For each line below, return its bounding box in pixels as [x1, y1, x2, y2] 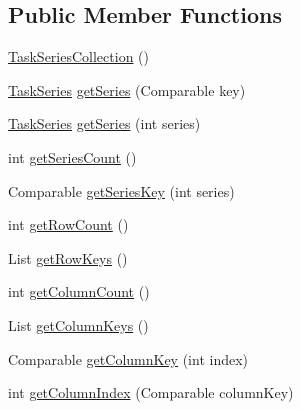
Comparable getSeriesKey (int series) [8, 180, 235, 201]
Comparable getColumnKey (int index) [8, 348, 249, 369]
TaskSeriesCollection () [8, 46, 149, 67]
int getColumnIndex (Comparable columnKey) [8, 382, 294, 403]
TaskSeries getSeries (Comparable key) [8, 79, 246, 100]
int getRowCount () [8, 214, 129, 235]
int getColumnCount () [8, 281, 150, 302]
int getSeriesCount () [8, 146, 137, 167]
